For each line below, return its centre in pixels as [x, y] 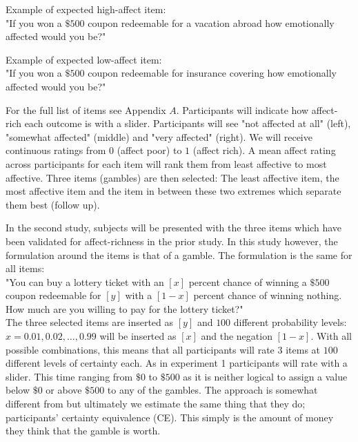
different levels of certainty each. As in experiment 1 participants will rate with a [177, 363]
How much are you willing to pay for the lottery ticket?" [125, 308]
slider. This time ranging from [69, 376]
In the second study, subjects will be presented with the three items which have [174, 228]
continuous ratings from [56, 150]
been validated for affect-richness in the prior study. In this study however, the [172, 241]
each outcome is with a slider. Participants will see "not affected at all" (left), [188, 123]
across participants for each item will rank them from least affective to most [166, 163]
